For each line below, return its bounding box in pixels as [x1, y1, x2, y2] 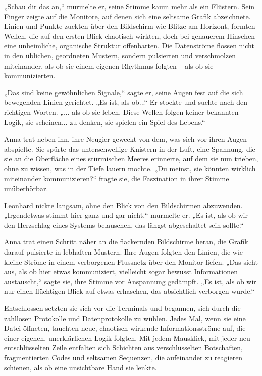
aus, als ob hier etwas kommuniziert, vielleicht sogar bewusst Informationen [4, 266, 238, 277]
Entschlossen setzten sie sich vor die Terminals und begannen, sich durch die [4, 303, 241, 314]
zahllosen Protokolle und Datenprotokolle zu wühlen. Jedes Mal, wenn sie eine [4, 312, 246, 323]
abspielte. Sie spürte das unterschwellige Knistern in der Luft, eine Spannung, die [4, 143, 255, 154]
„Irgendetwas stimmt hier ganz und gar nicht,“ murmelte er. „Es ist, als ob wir [4, 210, 248, 220]
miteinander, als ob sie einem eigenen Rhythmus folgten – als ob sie [4, 60, 214, 71]
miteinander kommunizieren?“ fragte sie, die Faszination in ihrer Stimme [4, 173, 229, 183]
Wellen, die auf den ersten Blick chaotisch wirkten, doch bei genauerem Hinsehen [4, 30, 255, 41]
